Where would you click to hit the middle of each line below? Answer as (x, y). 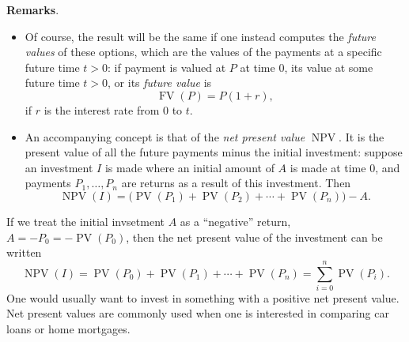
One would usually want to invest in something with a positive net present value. (203, 297)
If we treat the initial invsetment (85, 221)
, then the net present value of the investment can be (254, 237)
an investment (59, 167)
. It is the (362, 136)
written (24, 252)
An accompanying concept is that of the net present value (165, 136)
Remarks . (33, 9)
